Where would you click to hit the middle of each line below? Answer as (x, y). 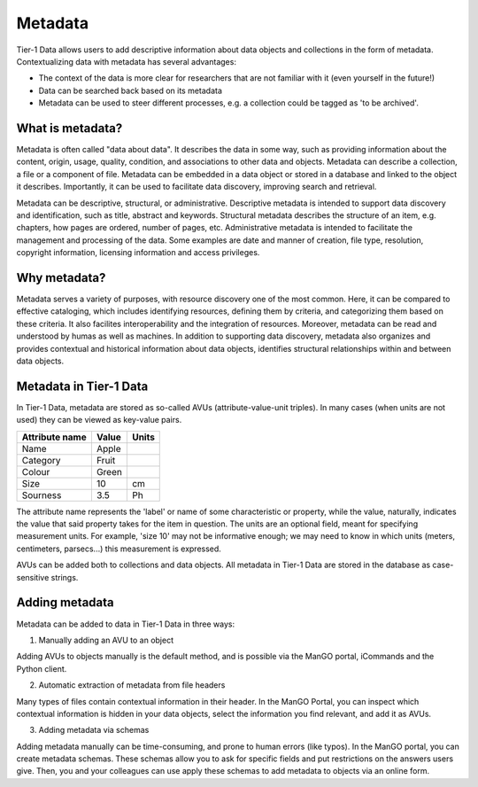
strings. (65, 577)
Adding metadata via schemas (94, 730)
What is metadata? (69, 128)
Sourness (42, 495)
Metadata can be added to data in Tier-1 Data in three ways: (125, 624)
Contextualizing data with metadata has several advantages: (126, 61)
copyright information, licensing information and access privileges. (138, 253)
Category (41, 460)
